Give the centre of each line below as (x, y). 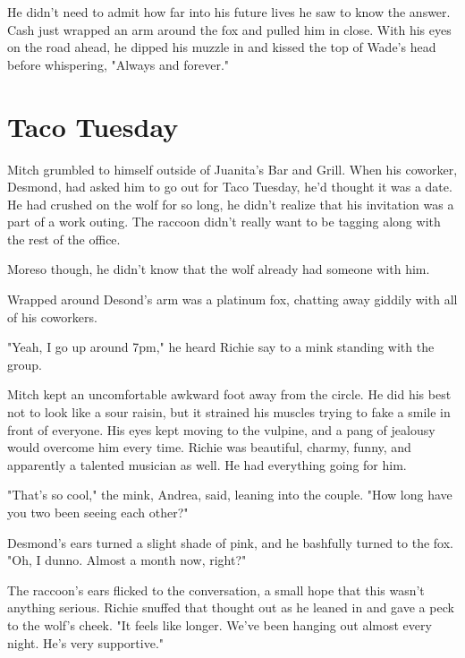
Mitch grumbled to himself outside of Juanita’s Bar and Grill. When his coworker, (232, 169)
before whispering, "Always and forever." (118, 64)
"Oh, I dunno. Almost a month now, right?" (127, 560)
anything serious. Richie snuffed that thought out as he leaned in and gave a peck (231, 607)
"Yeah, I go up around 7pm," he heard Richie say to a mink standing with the (221, 347)
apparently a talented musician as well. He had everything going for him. (207, 464)
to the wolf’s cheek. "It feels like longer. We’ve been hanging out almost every (220, 624)
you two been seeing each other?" (98, 512)
